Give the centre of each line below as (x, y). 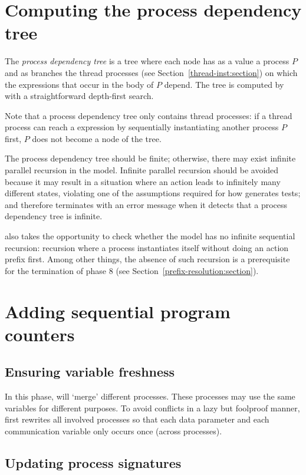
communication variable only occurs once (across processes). (113, 431)
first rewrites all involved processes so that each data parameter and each (137, 419)
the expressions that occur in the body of (79, 84)
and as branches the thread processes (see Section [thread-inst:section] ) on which (151, 72)
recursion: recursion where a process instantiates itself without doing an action (147, 247)
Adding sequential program (118, 311)
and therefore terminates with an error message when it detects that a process (146, 204)
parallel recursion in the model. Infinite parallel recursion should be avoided (142, 170)
